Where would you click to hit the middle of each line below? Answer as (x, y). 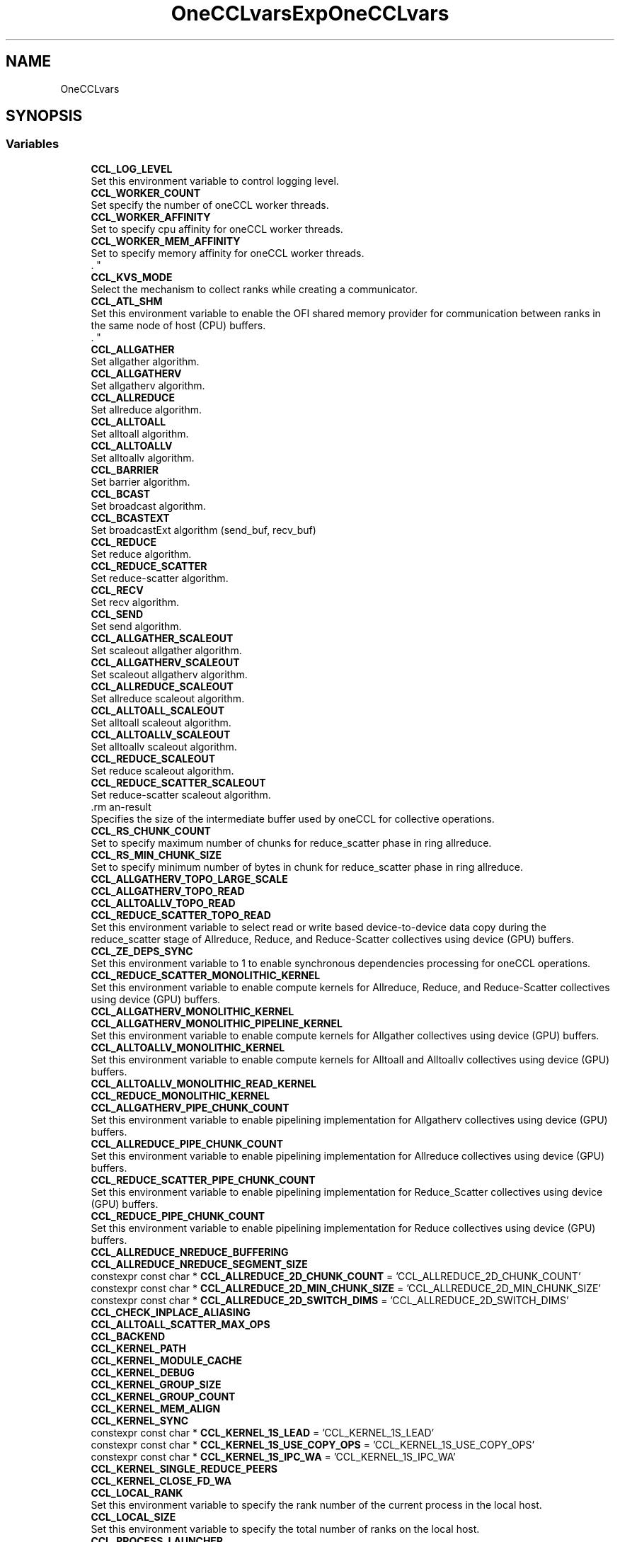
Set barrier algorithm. (140, 481)
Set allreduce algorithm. (147, 409)
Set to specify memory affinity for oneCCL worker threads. (228, 253)
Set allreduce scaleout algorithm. (168, 698)
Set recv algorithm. (135, 602)
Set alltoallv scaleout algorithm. (164, 746)
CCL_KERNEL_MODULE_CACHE (167, 1360)
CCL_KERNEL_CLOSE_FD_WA (161, 1480)
